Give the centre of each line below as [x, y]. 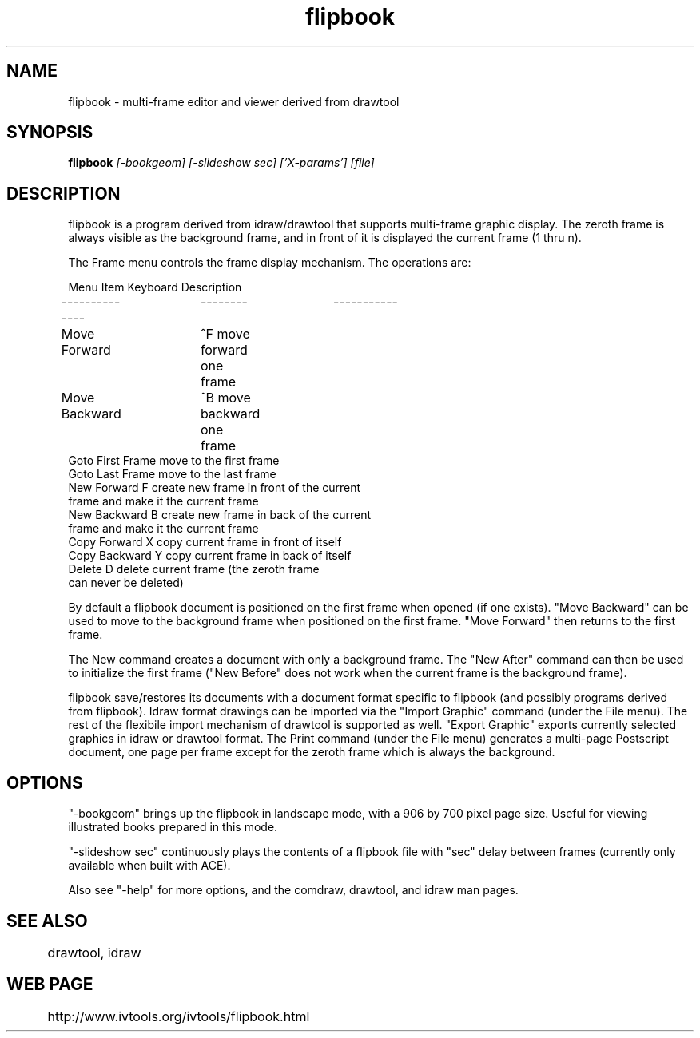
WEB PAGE [50, 985]
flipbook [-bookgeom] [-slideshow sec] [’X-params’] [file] [221, 163]
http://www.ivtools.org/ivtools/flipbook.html [179, 1016]
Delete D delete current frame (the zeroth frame [194, 569]
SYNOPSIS [50, 133]
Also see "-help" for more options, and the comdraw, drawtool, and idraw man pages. [293, 890]
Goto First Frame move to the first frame [174, 461]
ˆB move [225, 398]
